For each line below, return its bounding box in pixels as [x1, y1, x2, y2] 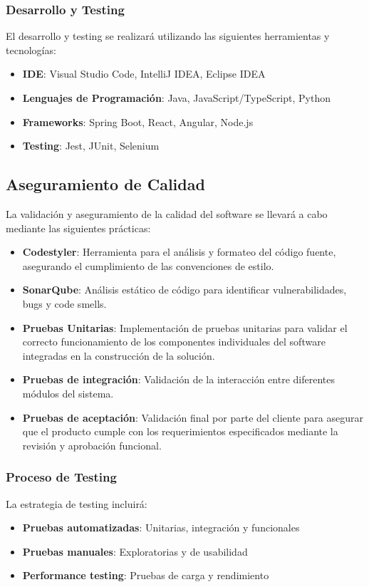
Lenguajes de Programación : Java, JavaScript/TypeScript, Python [22, 90, 331, 105]
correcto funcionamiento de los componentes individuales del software [22, 334, 326, 349]
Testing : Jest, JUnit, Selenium [22, 138, 160, 153]
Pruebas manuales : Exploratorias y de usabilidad [22, 544, 248, 559]
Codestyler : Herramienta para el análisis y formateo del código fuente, [22, 244, 336, 259]
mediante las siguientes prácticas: [6, 220, 151, 235]
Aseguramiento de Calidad [6, 173, 205, 195]
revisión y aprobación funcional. [22, 437, 162, 452]
